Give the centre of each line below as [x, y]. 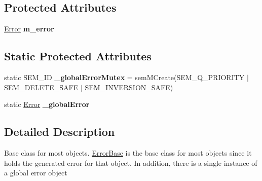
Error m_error [29, 29]
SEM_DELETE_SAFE [41, 87]
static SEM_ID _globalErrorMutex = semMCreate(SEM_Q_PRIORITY [124, 77]
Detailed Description [60, 132]
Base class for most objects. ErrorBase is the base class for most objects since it [128, 152]
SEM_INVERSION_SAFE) [129, 87]
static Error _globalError [47, 104]
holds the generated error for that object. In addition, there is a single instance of [131, 162]
